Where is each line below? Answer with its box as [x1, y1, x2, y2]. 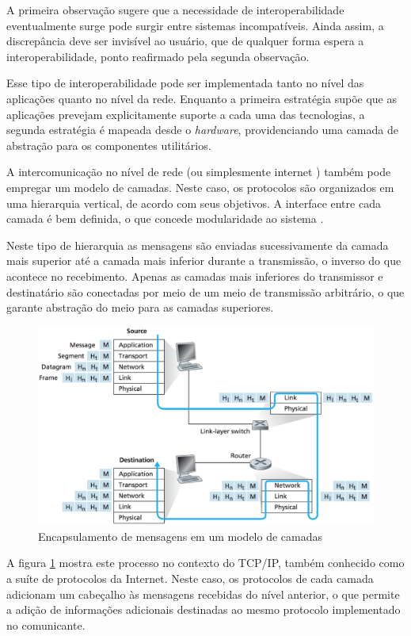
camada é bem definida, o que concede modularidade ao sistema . [6, 210, 324, 227]
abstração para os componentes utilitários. [6, 136, 211, 153]
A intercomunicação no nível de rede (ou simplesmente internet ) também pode [6, 163, 391, 180]
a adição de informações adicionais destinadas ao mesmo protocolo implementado [6, 601, 401, 618]
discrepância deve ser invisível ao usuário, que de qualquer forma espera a [6, 33, 364, 49]
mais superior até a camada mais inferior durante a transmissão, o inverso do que [6, 252, 401, 269]
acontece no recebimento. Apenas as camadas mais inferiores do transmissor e [6, 267, 383, 284]
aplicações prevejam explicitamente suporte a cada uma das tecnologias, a [6, 105, 365, 122]
